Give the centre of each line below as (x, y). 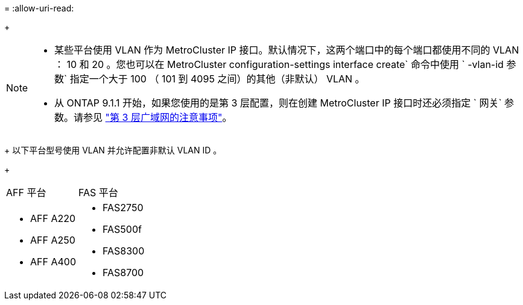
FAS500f (122, 229)
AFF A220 (53, 218)
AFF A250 (53, 240)
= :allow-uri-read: (39, 8)
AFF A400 (53, 262)
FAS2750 (123, 208)
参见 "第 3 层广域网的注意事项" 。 (158, 117)
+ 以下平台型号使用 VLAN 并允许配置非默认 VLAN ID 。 (113, 150)
